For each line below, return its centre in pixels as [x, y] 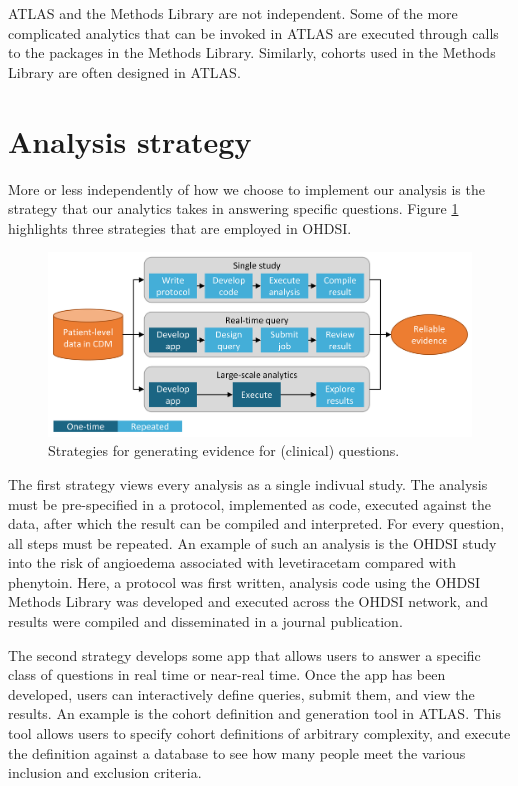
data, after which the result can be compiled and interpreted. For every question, [256, 523]
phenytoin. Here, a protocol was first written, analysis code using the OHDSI [244, 581]
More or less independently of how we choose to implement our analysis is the [246, 188]
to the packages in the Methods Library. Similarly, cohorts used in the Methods [252, 52]
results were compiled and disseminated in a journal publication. [205, 621]
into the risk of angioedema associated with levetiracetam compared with [232, 562]
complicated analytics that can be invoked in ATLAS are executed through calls [253, 32]
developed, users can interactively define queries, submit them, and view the [241, 693]
